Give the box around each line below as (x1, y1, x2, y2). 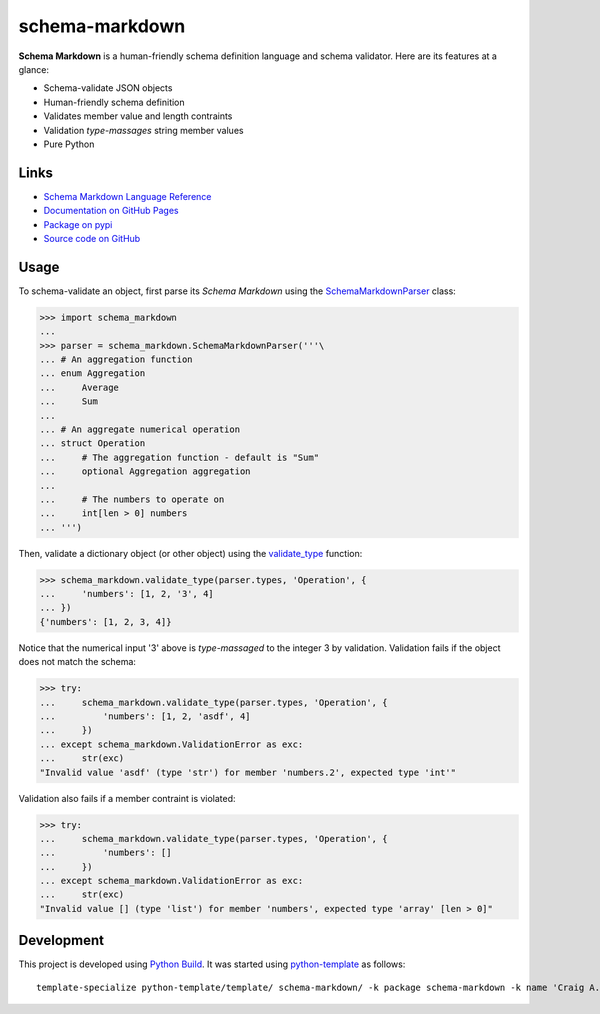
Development (18, 932, 105, 949)
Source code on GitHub (43, 232, 141, 244)
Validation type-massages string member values (43, 124, 244, 136)
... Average (39, 381, 120, 393)
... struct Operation (39, 438, 146, 449)
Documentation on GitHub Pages (43, 205, 179, 217)
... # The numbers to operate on (39, 493, 225, 505)
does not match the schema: (18, 656, 137, 668)
